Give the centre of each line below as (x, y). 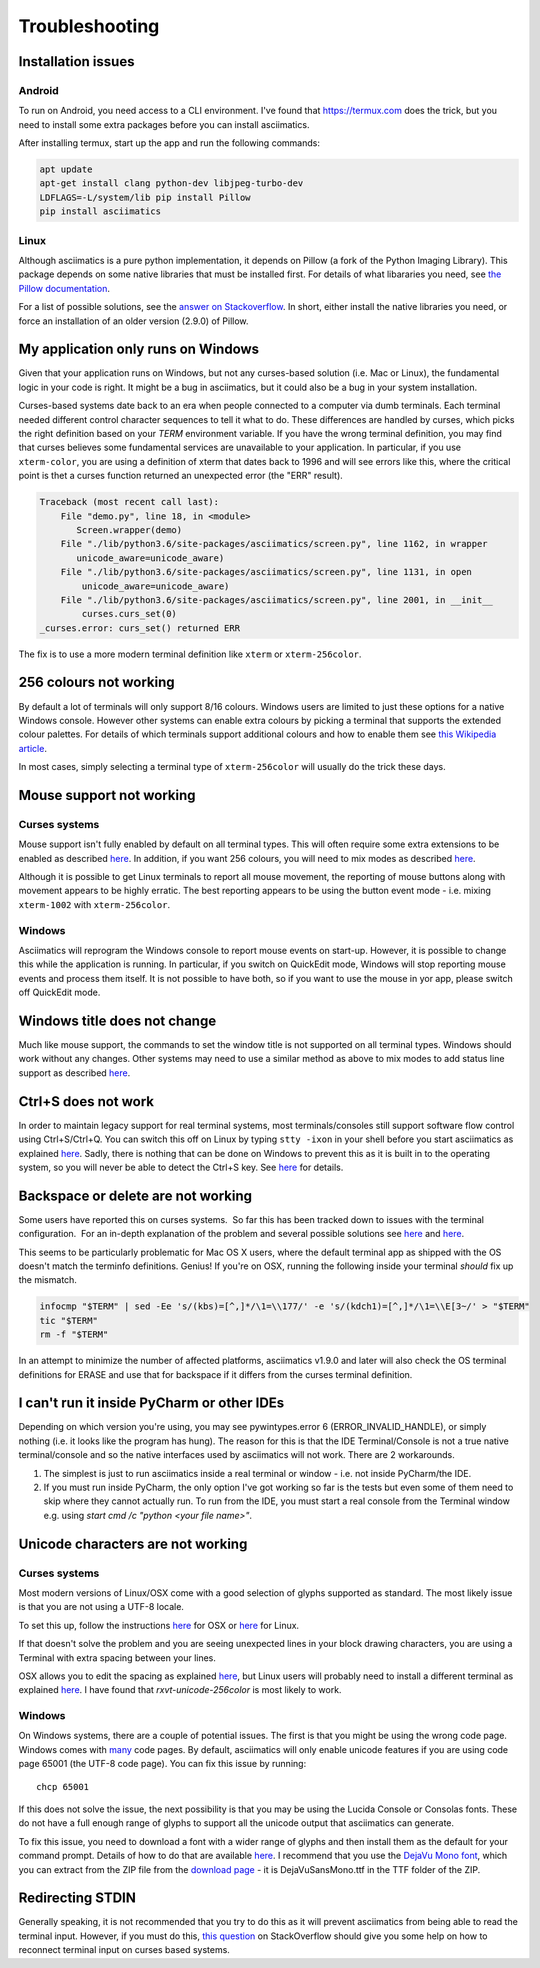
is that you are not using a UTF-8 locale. (101, 1607)
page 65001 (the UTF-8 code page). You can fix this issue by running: (162, 1764)
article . (32, 748)
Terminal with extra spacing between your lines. (117, 1657)
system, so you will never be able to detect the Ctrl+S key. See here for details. (181, 1167)
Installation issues (76, 61)
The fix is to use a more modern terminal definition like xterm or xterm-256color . (190, 654)
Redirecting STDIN (77, 1898)
